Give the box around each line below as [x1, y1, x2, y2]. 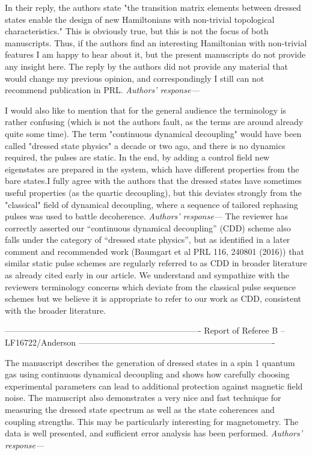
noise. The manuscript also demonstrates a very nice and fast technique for [5, 391, 281, 404]
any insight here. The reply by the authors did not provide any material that [5, 60, 288, 72]
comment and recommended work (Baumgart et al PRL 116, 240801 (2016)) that [5, 245, 304, 257]
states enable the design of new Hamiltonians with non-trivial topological [5, 13, 275, 25]
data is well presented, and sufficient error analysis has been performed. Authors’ [5, 427, 302, 439]
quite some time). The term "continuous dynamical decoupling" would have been [5, 127, 302, 139]
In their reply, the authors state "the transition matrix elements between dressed [5, 1, 301, 13]
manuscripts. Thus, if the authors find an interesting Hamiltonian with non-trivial [5, 36, 307, 49]
